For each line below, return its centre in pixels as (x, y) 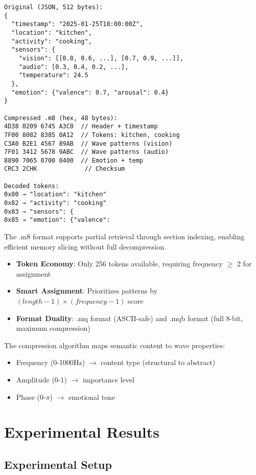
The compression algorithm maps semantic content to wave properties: (115, 345)
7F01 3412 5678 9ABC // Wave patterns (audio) (87, 152)
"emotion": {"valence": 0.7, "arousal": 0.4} (90, 92)
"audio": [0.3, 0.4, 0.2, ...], (74, 67)
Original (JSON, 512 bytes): (54, 7)
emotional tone (92, 397)
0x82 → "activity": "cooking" (55, 203)
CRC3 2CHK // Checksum (65, 169)
